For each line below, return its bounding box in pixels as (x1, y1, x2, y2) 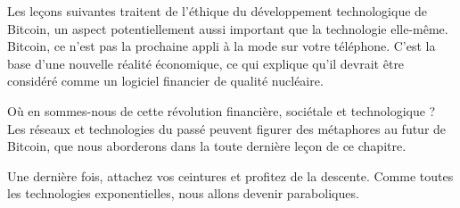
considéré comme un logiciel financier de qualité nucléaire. (7, 71, 324, 90)
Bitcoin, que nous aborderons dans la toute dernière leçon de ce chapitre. (7, 137, 407, 155)
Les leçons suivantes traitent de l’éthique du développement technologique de (7, 2, 428, 20)
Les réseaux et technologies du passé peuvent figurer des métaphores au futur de (7, 119, 447, 137)
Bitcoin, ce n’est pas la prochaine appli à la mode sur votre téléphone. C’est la (7, 37, 436, 55)
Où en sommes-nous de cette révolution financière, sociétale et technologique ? (7, 101, 436, 120)
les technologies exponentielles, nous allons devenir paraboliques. (7, 184, 359, 203)
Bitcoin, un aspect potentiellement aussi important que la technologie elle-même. (7, 19, 448, 37)
